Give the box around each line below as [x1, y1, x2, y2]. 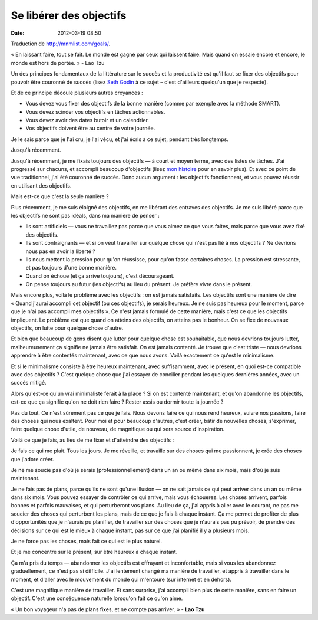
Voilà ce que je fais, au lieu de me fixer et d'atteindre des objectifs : [11, 437, 174, 444]
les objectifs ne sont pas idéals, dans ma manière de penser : [11, 212, 160, 219]
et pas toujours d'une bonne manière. [25, 264, 117, 271]
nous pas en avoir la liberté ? [25, 248, 95, 255]
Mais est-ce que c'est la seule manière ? [11, 193, 109, 200]
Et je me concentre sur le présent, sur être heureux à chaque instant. [11, 549, 178, 556]
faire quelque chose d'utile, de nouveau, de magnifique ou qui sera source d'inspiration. [11, 425, 225, 433]
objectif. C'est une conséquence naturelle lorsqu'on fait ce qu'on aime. [11, 595, 183, 602]
